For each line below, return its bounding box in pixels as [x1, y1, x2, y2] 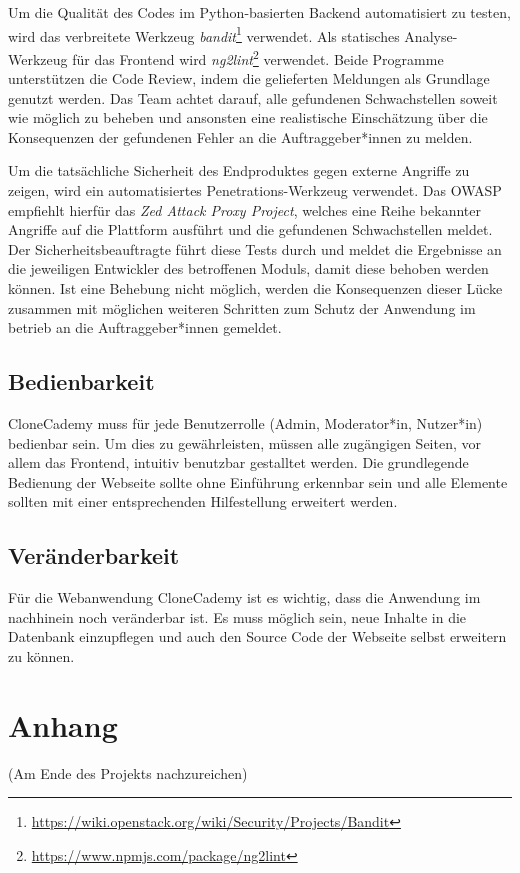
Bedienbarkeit [8, 366, 155, 397]
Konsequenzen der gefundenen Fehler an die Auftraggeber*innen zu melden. [8, 126, 473, 147]
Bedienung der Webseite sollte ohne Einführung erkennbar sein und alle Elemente [8, 471, 508, 492]
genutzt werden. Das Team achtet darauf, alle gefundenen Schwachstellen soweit [8, 87, 498, 108]
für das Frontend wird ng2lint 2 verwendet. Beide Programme [72, 45, 444, 69]
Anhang [8, 704, 118, 745]
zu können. [8, 645, 75, 666]
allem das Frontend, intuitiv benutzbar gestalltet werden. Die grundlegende [8, 452, 469, 473]
